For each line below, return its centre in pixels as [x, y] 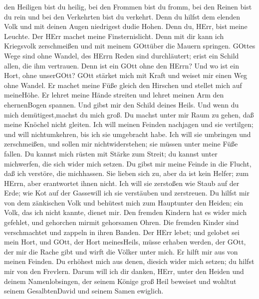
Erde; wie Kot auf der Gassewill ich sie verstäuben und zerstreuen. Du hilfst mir [127, 193]
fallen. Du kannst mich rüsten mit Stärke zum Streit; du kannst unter [111, 153]
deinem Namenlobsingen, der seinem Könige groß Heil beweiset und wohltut [120, 281]
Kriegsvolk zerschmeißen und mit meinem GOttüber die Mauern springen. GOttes [130, 46]
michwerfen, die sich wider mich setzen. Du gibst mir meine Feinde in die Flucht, [128, 163]
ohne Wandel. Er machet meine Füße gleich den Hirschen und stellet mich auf [123, 85]
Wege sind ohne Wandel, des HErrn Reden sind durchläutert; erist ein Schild [122, 55]
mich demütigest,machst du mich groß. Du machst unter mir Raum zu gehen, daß [129, 114]
